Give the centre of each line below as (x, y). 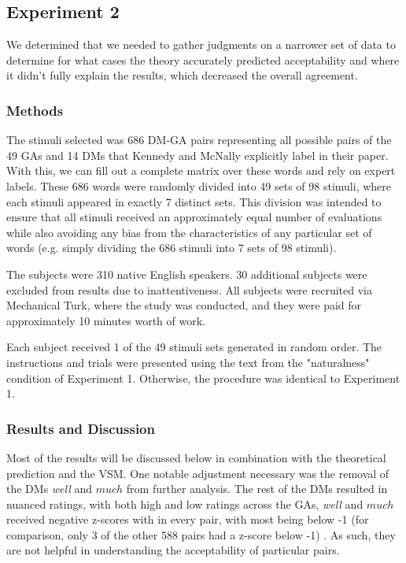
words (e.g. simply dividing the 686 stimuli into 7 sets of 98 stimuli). (172, 248)
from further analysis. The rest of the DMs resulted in (257, 489)
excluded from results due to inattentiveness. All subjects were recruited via (189, 289)
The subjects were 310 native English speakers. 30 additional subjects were (187, 274)
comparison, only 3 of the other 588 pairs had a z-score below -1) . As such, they (201, 534)
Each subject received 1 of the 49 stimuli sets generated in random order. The (194, 347)
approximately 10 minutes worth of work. (106, 320)
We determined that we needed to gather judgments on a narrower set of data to (201, 44)
